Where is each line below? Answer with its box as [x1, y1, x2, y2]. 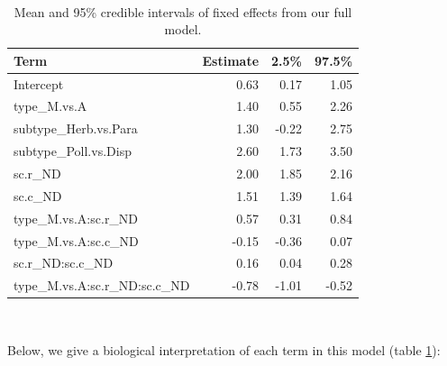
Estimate [202, 50, 260, 69]
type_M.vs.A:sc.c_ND [14, 231, 139, 250]
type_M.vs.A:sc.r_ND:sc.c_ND [14, 276, 190, 295]
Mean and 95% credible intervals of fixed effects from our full [14, 2, 352, 21]
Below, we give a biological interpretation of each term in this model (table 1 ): [7, 340, 441, 359]
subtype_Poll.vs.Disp [14, 142, 132, 160]
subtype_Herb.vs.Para [14, 119, 138, 138]
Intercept [14, 74, 64, 93]
